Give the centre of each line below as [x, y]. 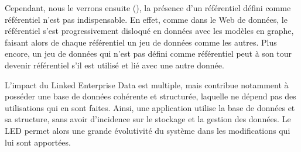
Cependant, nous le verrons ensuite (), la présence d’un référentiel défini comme [148, 8]
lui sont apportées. [38, 142]
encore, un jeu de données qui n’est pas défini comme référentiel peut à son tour [148, 53]
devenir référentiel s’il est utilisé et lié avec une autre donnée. [114, 65]
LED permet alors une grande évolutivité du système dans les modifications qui [148, 130]
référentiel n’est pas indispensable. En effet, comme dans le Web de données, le [146, 19]
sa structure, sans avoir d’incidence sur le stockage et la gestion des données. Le [148, 119]
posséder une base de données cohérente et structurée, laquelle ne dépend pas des [150, 96]
